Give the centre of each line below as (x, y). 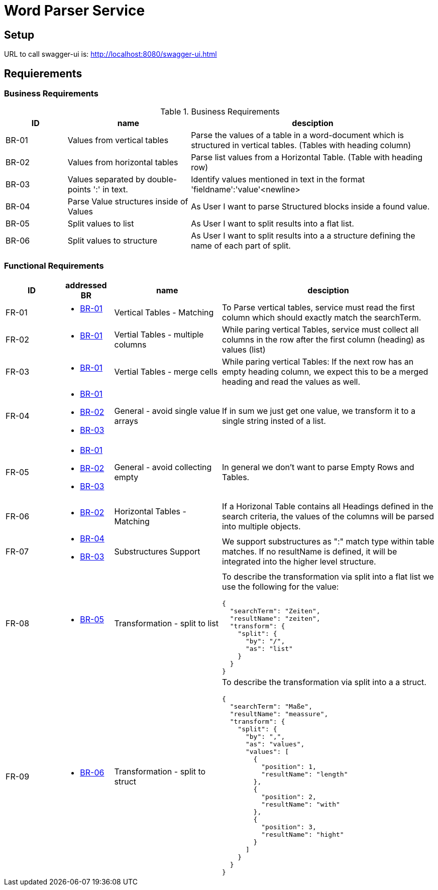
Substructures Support (157, 552)
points (79, 190)
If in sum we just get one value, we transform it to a (319, 411)
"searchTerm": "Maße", (271, 707)
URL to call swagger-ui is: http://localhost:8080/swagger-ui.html (111, 54)
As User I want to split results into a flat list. (272, 224)
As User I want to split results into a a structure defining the (303, 236)
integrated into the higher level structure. (299, 562)
